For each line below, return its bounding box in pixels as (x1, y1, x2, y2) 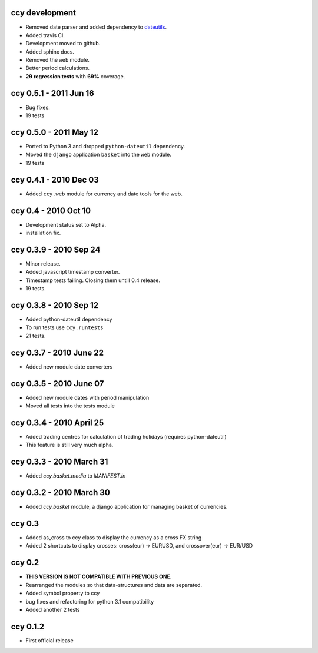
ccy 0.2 (11, 558, 39, 568)
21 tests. (25, 332, 47, 339)
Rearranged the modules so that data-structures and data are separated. (25, 581, 203, 588)
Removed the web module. (25, 57, 90, 64)
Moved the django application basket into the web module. (25, 151, 172, 158)
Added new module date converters (25, 363, 113, 370)
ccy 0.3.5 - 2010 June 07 (11, 379, 104, 389)
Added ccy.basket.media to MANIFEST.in (25, 472, 126, 479)
